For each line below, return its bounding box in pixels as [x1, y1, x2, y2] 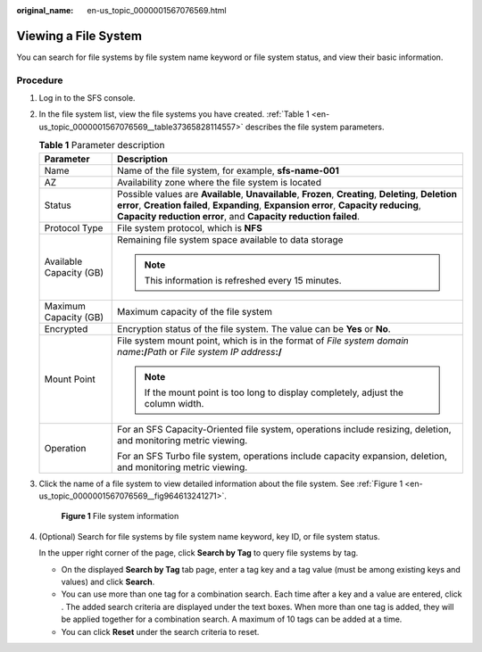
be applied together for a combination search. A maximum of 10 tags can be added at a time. [61, 614, 403, 624]
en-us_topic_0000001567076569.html [87, 5, 227, 15]
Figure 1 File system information [61, 511, 179, 522]
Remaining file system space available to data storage [117, 233, 344, 245]
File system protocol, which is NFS [117, 221, 262, 234]
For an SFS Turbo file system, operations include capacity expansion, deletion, [117, 450, 448, 462]
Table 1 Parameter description [38, 139, 165, 152]
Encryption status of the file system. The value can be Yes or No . [117, 322, 392, 334]
